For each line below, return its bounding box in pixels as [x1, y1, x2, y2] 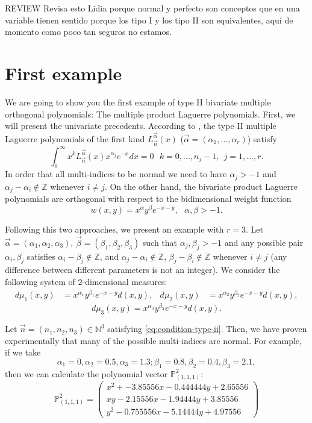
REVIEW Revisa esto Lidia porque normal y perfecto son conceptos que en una [5, 2, 300, 14]
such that [142, 236, 178, 248]
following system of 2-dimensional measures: [5, 275, 167, 287]
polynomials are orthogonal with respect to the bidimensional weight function [5, 192, 292, 205]
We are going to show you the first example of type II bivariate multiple [5, 95, 271, 108]
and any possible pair [224, 236, 304, 248]
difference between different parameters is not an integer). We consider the [5, 263, 280, 276]
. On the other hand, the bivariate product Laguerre [104, 180, 298, 192]
